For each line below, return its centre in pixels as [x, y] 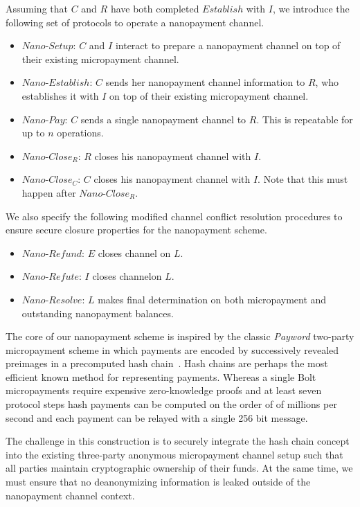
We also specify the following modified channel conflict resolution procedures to [174, 216]
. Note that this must [303, 179]
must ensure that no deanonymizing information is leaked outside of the [158, 482]
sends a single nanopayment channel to [163, 119]
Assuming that [37, 8]
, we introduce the [311, 8]
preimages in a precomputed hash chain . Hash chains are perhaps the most [167, 363]
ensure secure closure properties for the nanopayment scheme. [136, 230]
